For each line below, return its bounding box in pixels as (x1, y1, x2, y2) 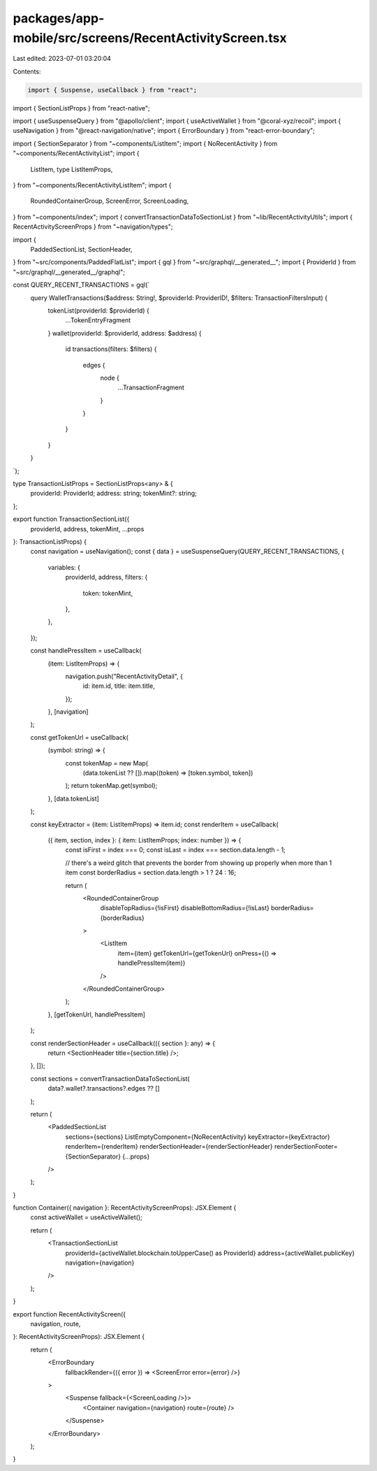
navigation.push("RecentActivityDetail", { (65, 672, 183, 680)
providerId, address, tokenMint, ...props (30, 524, 145, 533)
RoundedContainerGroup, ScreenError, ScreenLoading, (30, 196, 189, 206)
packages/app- (13, 10, 105, 26)
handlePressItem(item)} (117, 959, 186, 968)
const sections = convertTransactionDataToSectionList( (30, 1074, 190, 1083)
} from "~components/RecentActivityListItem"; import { (13, 181, 172, 189)
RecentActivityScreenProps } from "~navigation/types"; (13, 222, 173, 231)
